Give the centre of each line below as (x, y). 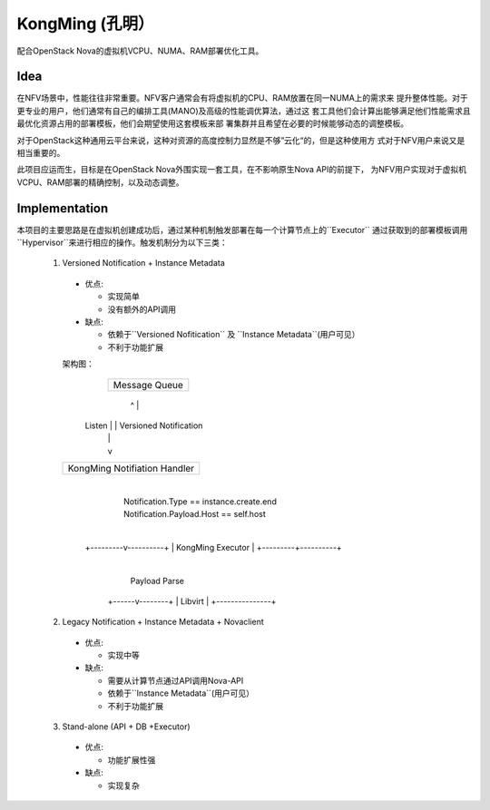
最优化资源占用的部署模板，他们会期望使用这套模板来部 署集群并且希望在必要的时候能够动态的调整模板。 (212, 123)
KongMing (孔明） (85, 24)
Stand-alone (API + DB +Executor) (126, 727)
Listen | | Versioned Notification (144, 425)
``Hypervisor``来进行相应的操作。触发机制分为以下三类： (122, 243)
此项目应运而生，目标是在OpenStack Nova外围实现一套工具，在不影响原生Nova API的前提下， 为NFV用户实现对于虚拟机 (242, 170)
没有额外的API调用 (142, 309)
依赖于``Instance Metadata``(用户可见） (181, 693)
